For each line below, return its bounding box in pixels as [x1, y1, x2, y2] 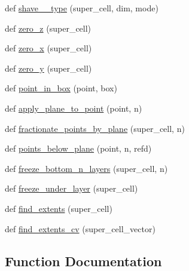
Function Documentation [5, 251, 162, 270]
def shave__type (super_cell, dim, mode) [5, 2, 158, 14]
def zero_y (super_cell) [5, 61, 92, 74]
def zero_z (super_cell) [5, 21, 92, 34]
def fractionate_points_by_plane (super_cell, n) [5, 122, 185, 134]
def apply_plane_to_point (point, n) [5, 101, 142, 114]
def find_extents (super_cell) [5, 202, 112, 214]
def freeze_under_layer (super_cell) [5, 182, 138, 195]
